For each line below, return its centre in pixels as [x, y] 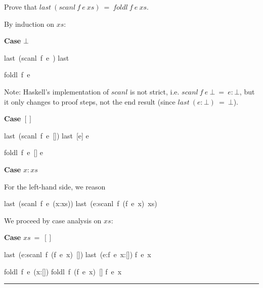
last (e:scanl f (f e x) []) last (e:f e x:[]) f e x [78, 254]
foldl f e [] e [24, 152]
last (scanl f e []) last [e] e [47, 135]
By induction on [29, 23]
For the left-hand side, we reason [55, 186]
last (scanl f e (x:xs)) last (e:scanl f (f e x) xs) [81, 203]
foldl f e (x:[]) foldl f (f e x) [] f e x [63, 271]
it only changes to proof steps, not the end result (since [90, 101]
